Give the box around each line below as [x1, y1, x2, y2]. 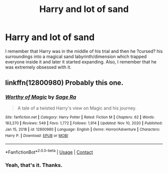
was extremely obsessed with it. [5, 64, 71, 70]
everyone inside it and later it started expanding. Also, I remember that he [5, 58, 156, 64]
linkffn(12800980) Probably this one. [5, 78, 123, 87]
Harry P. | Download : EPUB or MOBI [5, 133, 68, 138]
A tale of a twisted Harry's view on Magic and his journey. [17, 105, 136, 111]
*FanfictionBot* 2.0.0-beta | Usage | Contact [5, 148, 93, 155]
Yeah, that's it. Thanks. [5, 161, 62, 168]
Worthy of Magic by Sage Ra [5, 93, 76, 100]
